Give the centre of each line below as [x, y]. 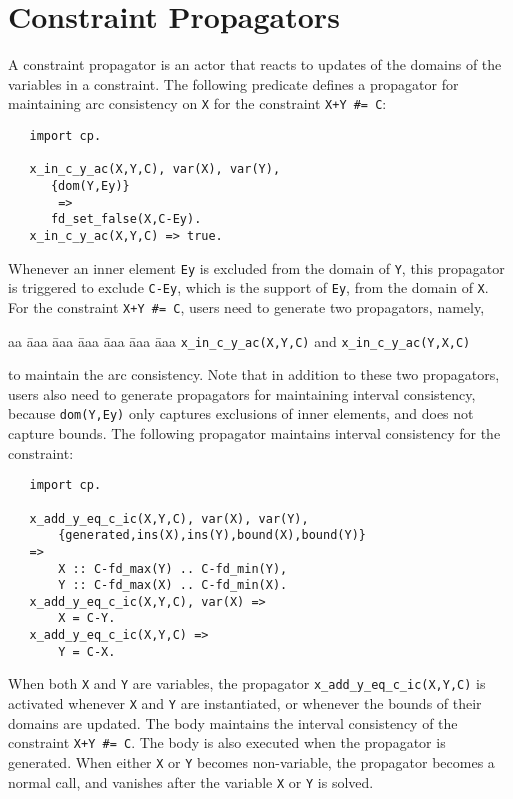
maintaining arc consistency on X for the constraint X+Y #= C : [197, 103]
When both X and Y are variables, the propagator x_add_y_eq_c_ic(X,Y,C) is [247, 683]
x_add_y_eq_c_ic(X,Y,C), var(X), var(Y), [169, 518]
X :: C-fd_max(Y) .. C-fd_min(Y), [173, 568]
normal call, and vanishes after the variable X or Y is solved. [191, 781]
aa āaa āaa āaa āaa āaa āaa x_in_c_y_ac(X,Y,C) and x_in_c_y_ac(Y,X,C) [239, 340]
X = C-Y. [87, 618]
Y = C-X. [87, 651]
